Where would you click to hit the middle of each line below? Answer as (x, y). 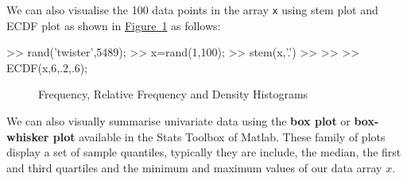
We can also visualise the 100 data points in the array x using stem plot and (192, 10)
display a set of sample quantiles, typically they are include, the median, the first (204, 152)
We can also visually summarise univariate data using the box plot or (178, 121)
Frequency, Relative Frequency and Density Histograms (173, 94)
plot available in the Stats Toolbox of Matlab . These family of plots (219, 136)
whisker (28, 136)
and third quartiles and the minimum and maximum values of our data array (194, 167)
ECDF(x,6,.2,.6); (47, 67)
